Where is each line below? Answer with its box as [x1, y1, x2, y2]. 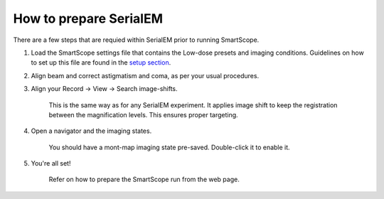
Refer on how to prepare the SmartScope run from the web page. [48, 175, 240, 184]
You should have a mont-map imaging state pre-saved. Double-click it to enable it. [48, 143, 291, 151]
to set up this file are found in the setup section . [31, 58, 171, 67]
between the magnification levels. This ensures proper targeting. [48, 110, 238, 119]
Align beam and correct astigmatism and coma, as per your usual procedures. [31, 71, 260, 80]
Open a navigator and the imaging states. [31, 127, 152, 135]
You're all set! [31, 159, 71, 168]
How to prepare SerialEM [13, 11, 164, 26]
